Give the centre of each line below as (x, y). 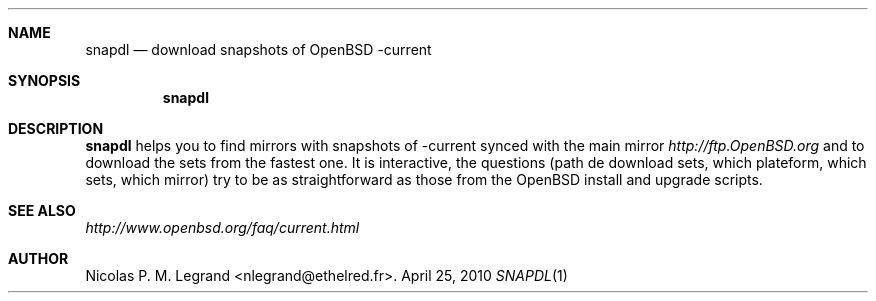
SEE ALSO (42, 210)
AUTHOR (38, 258)
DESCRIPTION (56, 128)
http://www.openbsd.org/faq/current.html (222, 227)
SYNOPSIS (44, 80)
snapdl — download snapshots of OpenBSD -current (258, 49)
